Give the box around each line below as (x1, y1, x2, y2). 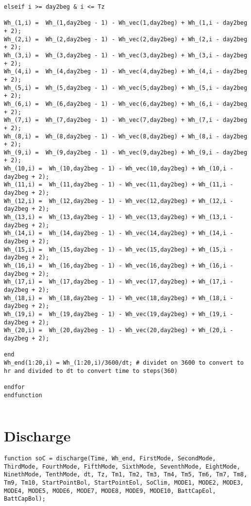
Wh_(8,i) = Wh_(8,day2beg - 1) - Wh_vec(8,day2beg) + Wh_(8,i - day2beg (4, 133, 248, 140)
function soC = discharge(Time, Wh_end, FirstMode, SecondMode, (4, 455, 216, 462)
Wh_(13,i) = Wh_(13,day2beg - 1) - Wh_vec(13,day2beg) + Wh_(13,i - (4, 214, 234, 221)
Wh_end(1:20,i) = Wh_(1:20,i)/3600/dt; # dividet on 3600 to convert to (4, 359, 244, 366)
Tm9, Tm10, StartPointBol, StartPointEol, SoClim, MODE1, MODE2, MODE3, (4, 479, 244, 486)
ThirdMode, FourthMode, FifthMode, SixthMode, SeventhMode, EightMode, (4, 463, 240, 470)
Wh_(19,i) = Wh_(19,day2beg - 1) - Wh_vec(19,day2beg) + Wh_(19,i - (4, 310, 234, 318)
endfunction (4, 391, 42, 399)
